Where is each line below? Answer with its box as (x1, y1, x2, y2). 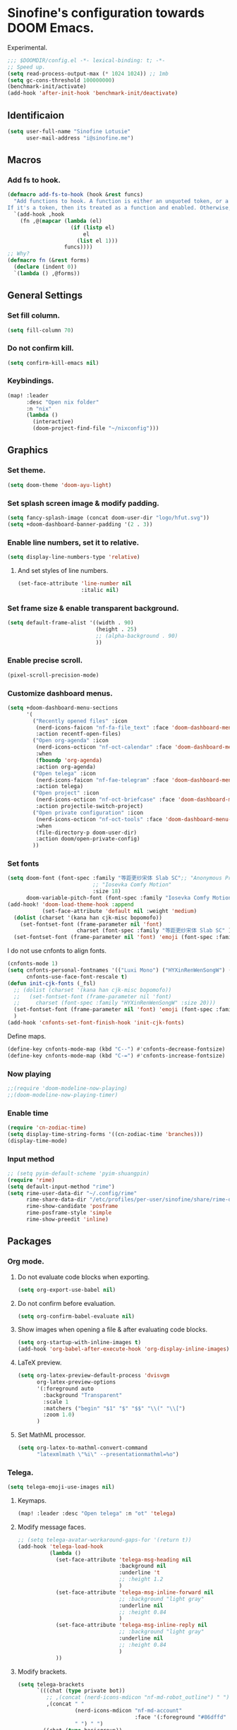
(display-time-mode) (7, 1137, 68, 1144)
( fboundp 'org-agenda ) (35, 756, 102, 763)
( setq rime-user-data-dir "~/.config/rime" (7, 1190, 138, 1197)
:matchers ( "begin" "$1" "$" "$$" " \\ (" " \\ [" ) (43, 1405, 186, 1412)
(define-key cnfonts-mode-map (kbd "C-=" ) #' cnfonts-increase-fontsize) (7, 1052, 226, 1059)
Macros (7, 154, 42, 167)
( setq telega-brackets (17, 1681, 85, 1688)
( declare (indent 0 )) (13, 263, 78, 271)
